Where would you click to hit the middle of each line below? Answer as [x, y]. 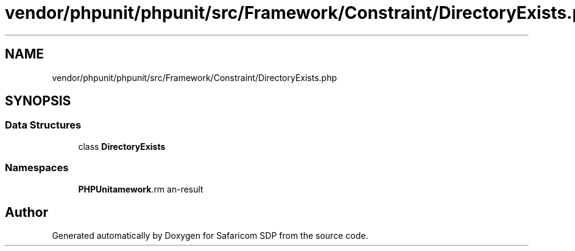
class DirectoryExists [122, 146]
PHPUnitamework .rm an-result [141, 189]
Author [26, 212]
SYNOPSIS [38, 101]
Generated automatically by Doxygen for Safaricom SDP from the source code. [210, 236]
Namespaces [37, 168]
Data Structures [43, 125]
